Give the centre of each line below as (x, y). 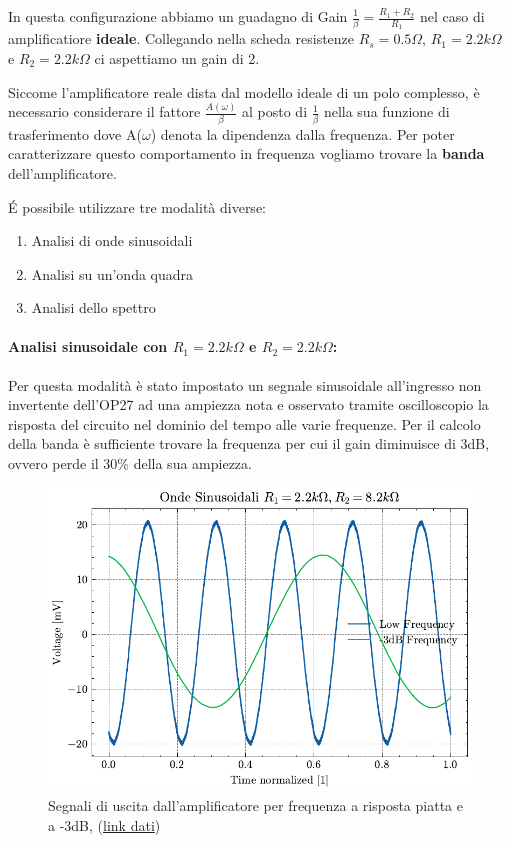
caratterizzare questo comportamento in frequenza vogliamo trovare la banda (246, 153)
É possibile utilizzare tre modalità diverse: (137, 206)
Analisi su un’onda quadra (112, 273)
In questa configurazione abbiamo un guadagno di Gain (178, 16)
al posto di (275, 111)
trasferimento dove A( (75, 133)
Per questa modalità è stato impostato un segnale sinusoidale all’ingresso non (245, 384)
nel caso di (452, 16)
